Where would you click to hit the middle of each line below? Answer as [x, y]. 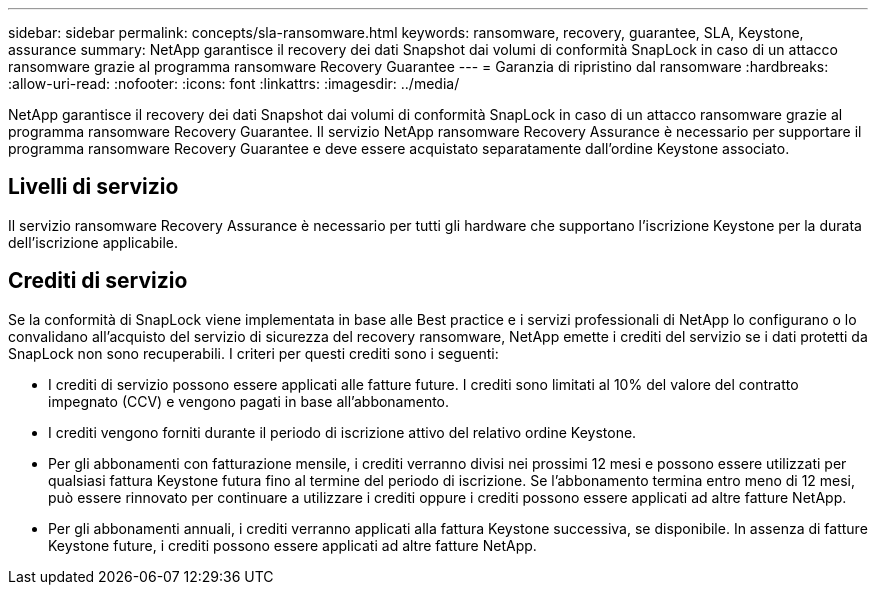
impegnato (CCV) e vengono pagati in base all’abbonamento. [249, 401]
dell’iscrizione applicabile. [93, 242]
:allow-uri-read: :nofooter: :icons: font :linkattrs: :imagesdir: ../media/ [234, 83]
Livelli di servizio [93, 187]
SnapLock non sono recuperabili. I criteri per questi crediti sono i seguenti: [253, 353]
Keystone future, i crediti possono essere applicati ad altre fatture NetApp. [292, 545]
